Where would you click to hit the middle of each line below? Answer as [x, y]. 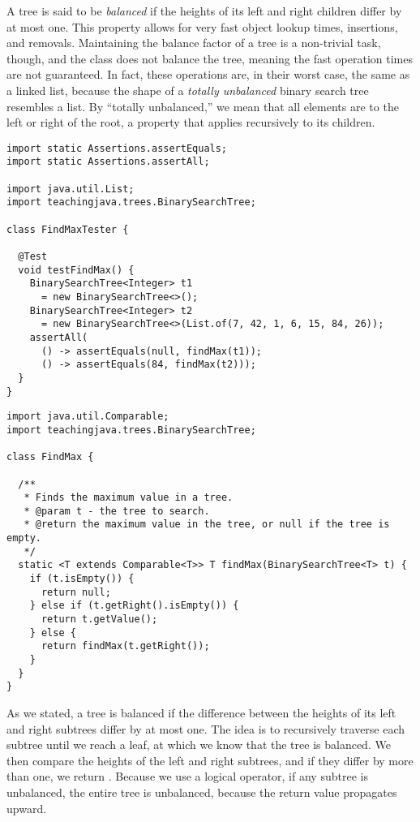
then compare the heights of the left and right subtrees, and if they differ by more [210, 760]
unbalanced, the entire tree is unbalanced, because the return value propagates [202, 792]
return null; [76, 592]
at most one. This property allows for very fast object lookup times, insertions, [202, 26]
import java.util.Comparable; [88, 417]
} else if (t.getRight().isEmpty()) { [134, 606]
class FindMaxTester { [68, 229]
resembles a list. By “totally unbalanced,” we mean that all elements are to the [203, 106]
